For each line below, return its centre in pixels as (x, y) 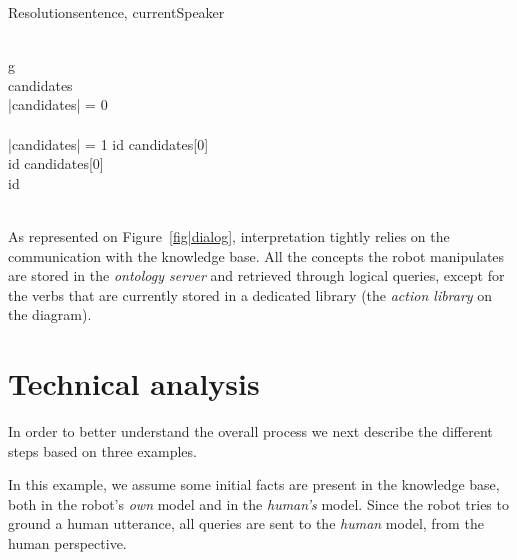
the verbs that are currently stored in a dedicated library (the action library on (250, 294)
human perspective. (67, 543)
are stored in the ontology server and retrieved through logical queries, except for (256, 275)
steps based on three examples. (102, 450)
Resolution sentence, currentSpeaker (116, 12)
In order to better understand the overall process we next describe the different (250, 431)
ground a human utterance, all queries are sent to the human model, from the (246, 523)
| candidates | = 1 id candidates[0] (108, 143)
